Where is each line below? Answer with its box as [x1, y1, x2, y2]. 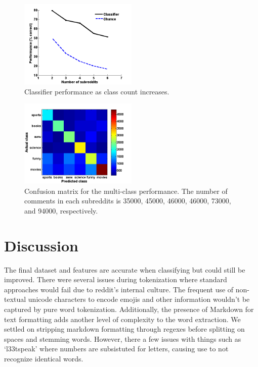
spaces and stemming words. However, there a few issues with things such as [4, 333, 241, 344]
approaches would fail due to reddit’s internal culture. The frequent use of [4, 284, 234, 294]
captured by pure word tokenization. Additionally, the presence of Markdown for [4, 304, 254, 314]
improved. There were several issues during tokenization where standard [4, 274, 227, 285]
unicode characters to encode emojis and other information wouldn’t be [28, 294, 250, 304]
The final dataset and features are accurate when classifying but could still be [4, 264, 245, 275]
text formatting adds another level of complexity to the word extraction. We [4, 313, 241, 324]
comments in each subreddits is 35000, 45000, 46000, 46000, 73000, [24, 195, 231, 206]
